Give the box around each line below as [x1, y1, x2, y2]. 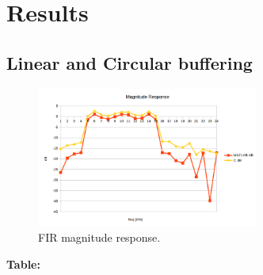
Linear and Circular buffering [6, 50, 253, 74]
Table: [6, 256, 40, 272]
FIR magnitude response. [38, 229, 161, 246]
